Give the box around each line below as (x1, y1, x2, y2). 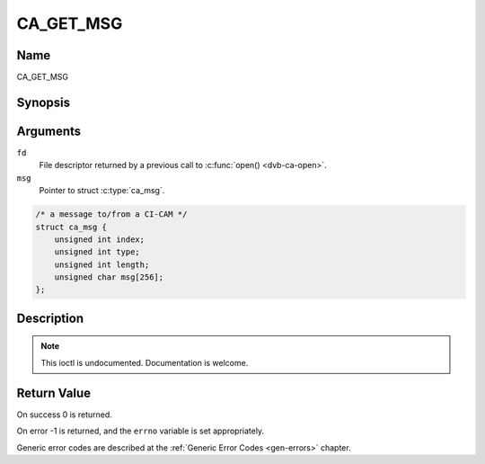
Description (16, 310, 84, 326)
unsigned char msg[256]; (54, 272, 164, 282)
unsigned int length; (54, 259, 150, 270)
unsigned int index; (54, 234, 145, 245)
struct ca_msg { (35, 221, 108, 232)
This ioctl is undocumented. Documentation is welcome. (40, 357, 249, 368)
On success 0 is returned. (16, 409, 112, 420)
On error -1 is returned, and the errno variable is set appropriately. (16, 425, 265, 436)
